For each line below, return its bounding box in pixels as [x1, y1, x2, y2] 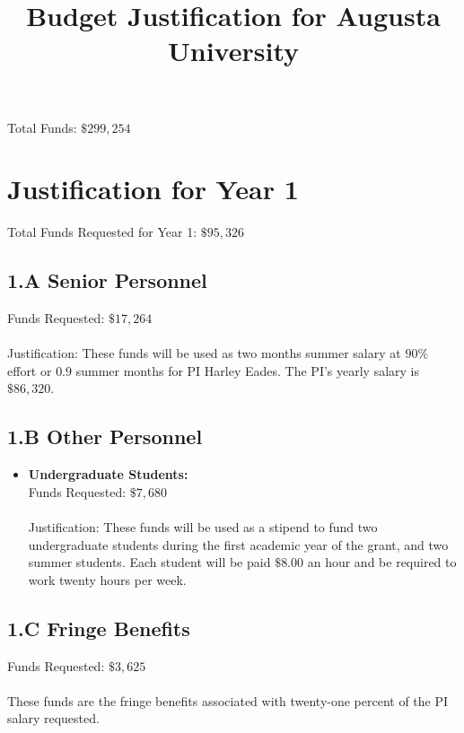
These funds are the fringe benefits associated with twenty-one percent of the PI [7, 691, 449, 710]
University [168, 32, 299, 69]
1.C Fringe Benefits [7, 614, 190, 641]
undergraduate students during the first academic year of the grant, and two [28, 535, 449, 554]
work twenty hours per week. [28, 570, 187, 589]
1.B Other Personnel [7, 423, 203, 450]
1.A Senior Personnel [7, 266, 207, 294]
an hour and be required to [307, 553, 457, 572]
